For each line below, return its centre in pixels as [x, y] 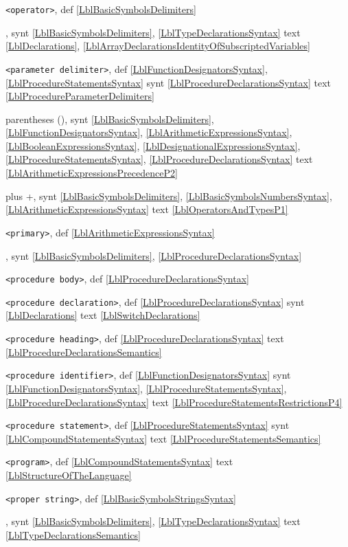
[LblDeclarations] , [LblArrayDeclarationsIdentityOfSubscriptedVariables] [158, 46]
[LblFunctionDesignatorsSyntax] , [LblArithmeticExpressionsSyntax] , [149, 132]
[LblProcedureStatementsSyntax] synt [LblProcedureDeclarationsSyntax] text [168, 82]
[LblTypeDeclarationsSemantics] [73, 534]
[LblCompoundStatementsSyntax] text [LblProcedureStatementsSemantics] [163, 438]
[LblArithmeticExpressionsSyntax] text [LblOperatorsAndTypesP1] [147, 209]
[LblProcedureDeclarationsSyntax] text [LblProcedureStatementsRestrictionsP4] [174, 402]
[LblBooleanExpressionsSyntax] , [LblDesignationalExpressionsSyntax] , [153, 145]
